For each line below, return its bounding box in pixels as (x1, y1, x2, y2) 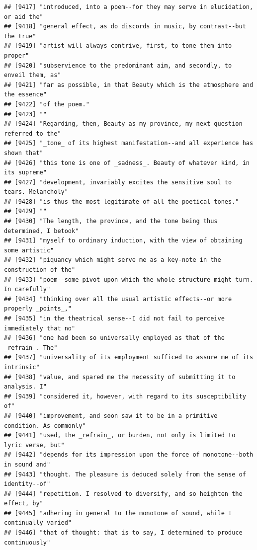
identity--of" (4, 480, 51, 488)
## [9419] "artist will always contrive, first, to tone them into (4, 42, 232, 50)
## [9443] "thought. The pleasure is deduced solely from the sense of (4, 471, 246, 478)
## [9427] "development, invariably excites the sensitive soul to (4, 178, 232, 186)
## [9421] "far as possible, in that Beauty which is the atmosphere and (4, 81, 254, 88)
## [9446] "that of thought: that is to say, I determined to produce (4, 529, 243, 537)
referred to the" (4, 130, 61, 137)
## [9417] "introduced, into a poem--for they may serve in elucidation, (4, 3, 254, 10)
